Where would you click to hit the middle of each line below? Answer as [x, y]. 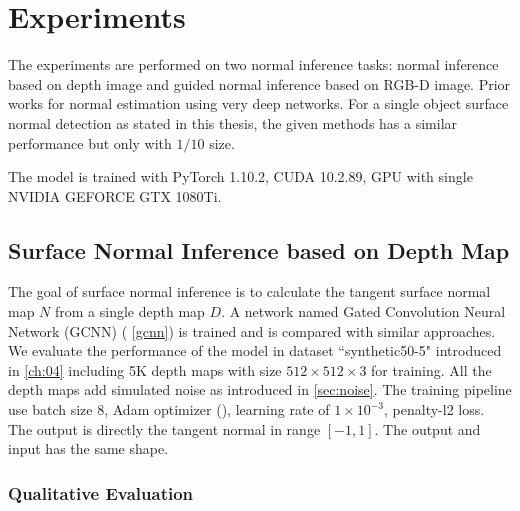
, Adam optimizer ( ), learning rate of [217, 409]
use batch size [50, 409]
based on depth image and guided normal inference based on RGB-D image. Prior [259, 83]
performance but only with [90, 142]
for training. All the [431, 369]
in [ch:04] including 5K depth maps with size [145, 369]
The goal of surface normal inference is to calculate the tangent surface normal [249, 291]
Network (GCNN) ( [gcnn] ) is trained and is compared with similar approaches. [252, 330]
